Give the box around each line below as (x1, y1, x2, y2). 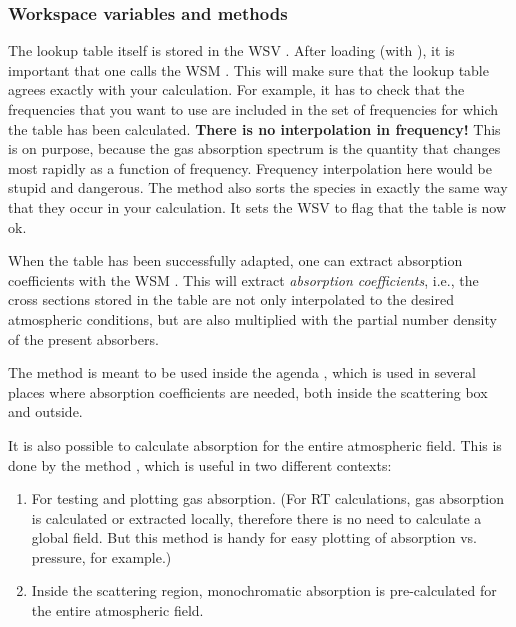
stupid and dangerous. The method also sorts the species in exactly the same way (8, 177, 508, 198)
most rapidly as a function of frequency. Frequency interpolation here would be (8, 157, 492, 178)
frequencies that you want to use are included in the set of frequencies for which (8, 99, 499, 119)
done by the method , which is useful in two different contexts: (8, 454, 392, 475)
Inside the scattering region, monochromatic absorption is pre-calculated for (31, 580, 497, 601)
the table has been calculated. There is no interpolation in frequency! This (8, 118, 501, 139)
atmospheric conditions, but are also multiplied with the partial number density (8, 308, 497, 329)
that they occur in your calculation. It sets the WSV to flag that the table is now (8, 196, 507, 217)
